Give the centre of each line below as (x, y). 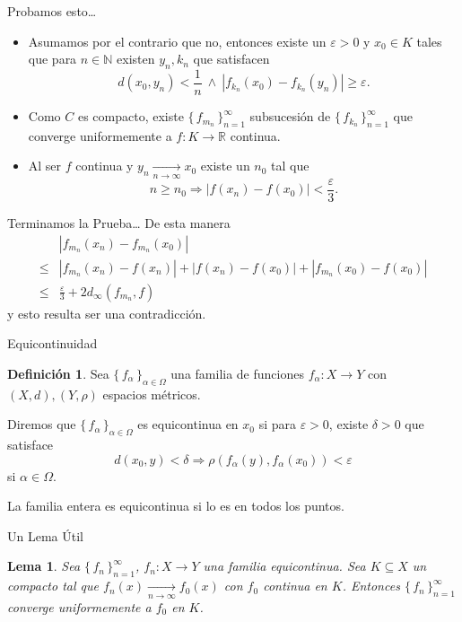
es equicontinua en (188, 424)
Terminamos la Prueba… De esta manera (119, 222)
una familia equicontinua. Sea (284, 566)
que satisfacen (231, 59)
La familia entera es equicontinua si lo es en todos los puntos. (176, 506)
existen (136, 59)
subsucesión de (290, 116)
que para (52, 59)
